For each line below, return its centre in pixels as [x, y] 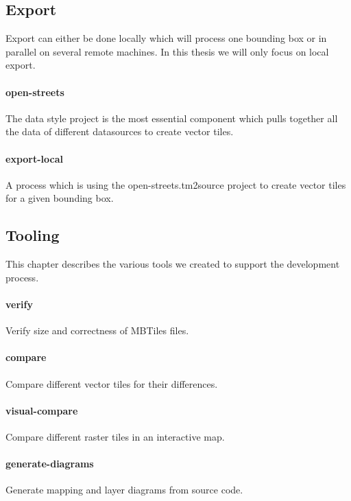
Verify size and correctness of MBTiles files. [97, 330]
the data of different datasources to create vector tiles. [120, 131]
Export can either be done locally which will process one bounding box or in [166, 38]
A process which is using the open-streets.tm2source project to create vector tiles [176, 184]
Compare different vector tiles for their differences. [112, 383]
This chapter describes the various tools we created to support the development [173, 264]
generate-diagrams [50, 464]
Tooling [33, 235]
